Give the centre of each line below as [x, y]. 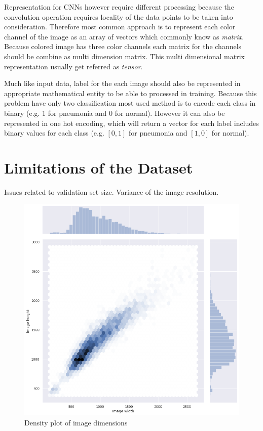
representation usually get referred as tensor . [73, 66]
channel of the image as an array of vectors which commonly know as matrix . [124, 36]
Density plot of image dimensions [76, 422]
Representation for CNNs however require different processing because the [119, 7]
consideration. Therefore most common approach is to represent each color [120, 27]
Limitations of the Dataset [99, 167]
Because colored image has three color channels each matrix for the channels [123, 46]
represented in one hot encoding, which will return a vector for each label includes [131, 123]
